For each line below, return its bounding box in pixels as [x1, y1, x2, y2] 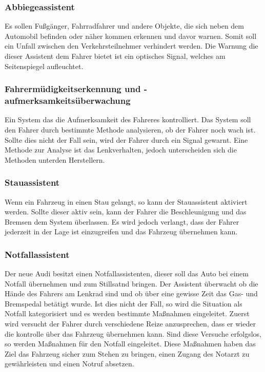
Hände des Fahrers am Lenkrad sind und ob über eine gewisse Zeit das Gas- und [5, 288, 258, 299]
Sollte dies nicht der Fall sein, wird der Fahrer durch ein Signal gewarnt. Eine [5, 134, 248, 145]
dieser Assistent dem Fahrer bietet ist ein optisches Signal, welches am [5, 51, 226, 61]
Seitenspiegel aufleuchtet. [5, 60, 84, 71]
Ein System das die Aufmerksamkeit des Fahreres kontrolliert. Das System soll [5, 114, 251, 125]
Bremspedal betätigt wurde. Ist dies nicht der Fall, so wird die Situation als [5, 298, 242, 309]
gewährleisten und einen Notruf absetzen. [5, 358, 134, 369]
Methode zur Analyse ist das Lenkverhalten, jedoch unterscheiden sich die [5, 144, 237, 155]
